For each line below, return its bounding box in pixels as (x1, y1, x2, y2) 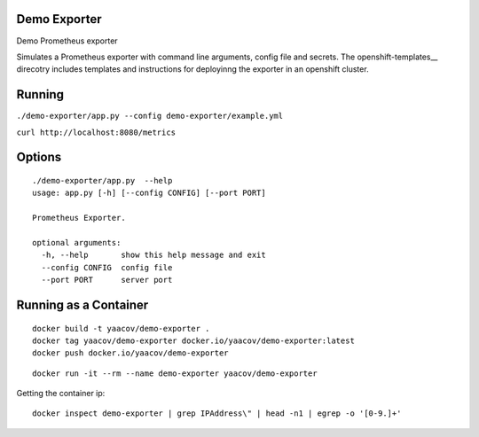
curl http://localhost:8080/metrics (16, 127, 177, 137)
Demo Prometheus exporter (16, 35, 119, 46)
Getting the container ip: (16, 388, 106, 399)
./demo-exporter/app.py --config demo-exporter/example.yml (16, 111, 284, 121)
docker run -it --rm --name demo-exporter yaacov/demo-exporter (32, 368, 318, 378)
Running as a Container (16, 297, 149, 312)
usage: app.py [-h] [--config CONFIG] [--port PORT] (32, 188, 266, 199)
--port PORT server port (41, 275, 173, 285)
